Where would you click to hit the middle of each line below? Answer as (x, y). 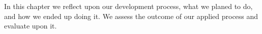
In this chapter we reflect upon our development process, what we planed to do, (128, 6)
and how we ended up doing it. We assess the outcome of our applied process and (131, 16)
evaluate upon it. (31, 26)
